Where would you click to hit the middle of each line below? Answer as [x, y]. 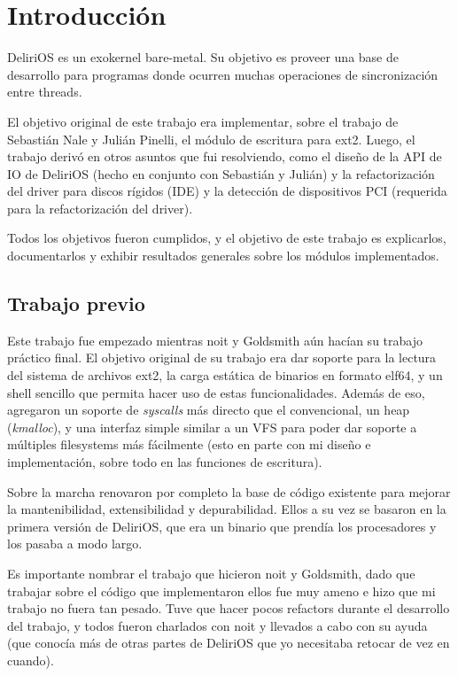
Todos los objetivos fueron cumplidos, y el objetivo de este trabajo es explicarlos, [227, 238]
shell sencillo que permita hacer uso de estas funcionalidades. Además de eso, [216, 392]
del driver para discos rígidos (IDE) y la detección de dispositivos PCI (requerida [227, 191]
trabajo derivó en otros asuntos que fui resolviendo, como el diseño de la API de [225, 156]
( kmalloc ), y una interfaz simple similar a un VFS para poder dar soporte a [212, 427]
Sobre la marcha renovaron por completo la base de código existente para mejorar [229, 491]
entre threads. [45, 92]
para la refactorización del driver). [100, 208]
